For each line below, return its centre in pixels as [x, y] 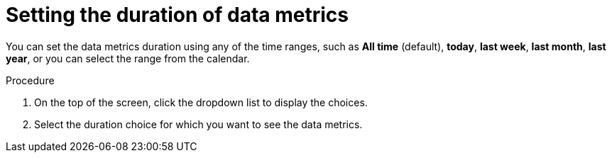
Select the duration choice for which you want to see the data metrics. [198, 124]
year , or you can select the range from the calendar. [128, 58]
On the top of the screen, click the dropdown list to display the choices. [201, 102]
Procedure [30, 80]
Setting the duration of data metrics [177, 15]
